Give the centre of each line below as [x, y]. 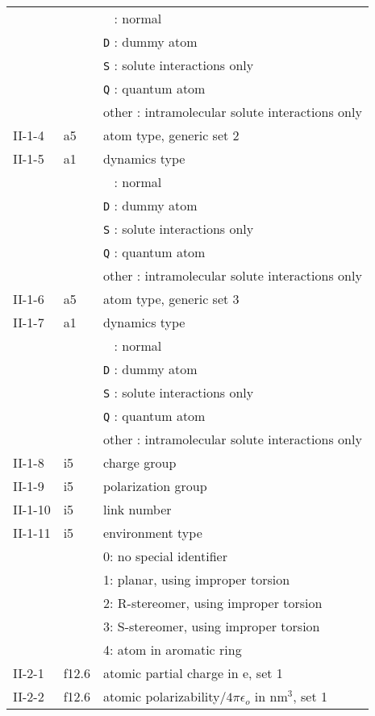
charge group [140, 462]
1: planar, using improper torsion [197, 579]
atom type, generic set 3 [171, 299]
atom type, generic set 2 [171, 135]
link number [137, 509]
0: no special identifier [165, 556]
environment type [153, 533]
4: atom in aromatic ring [173, 649]
